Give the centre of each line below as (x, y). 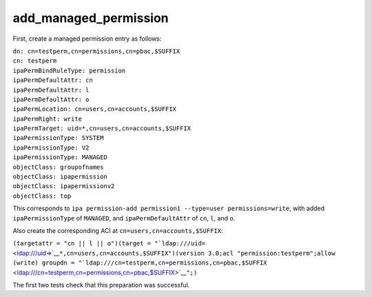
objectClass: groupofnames (58, 167)
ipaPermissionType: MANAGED (60, 157)
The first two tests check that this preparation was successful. (101, 285)
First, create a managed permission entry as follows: (87, 39)
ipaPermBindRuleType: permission (69, 70)
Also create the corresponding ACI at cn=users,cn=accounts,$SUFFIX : (118, 230)
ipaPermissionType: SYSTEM (58, 138)
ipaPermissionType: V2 (51, 147)
